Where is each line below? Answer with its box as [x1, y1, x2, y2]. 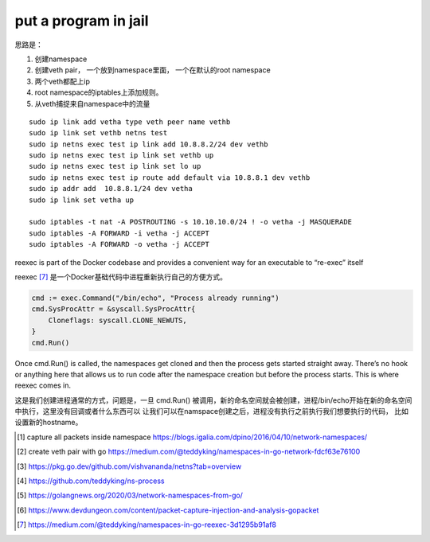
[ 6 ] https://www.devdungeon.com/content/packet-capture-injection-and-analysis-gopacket [17, 505, 319, 515]
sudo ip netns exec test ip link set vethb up [29, 151, 214, 160]
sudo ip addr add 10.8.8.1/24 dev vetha [29, 184, 193, 193]
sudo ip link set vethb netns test [29, 128, 168, 138]
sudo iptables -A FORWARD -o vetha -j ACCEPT [29, 240, 210, 249]
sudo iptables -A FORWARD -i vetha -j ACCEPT [29, 228, 210, 238]
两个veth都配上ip [34, 76, 91, 86]
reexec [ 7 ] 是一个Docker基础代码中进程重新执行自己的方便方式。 [14, 271, 227, 282]
